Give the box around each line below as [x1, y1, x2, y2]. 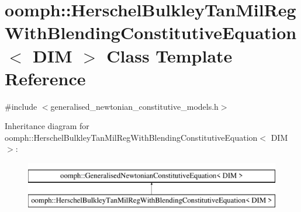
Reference [5, 66, 86, 90]
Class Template [106, 43, 233, 67]
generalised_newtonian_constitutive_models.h [50, 100, 219, 112]
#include [5, 100, 37, 112]
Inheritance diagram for [5, 120, 89, 132]
